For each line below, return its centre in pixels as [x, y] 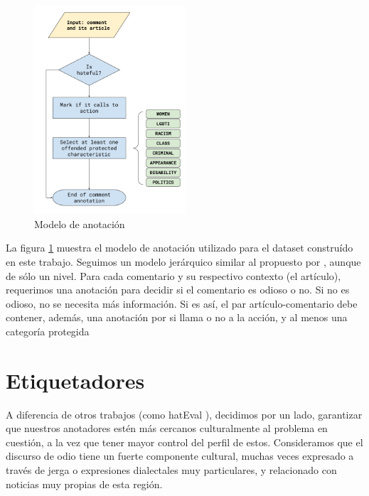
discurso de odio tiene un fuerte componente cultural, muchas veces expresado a [180, 456]
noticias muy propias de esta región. [84, 484]
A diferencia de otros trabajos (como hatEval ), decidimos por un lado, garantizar [184, 414]
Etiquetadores [75, 380]
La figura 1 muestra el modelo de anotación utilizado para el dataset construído [180, 248]
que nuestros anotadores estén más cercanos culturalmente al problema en [167, 428]
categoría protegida [48, 331]
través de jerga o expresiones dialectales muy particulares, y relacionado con [171, 470]
